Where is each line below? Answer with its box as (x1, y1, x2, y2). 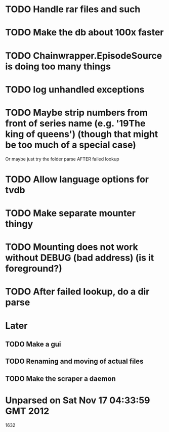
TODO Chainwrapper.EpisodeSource (5, 50, 162, 61)
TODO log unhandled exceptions (5, 83, 145, 95)
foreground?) (5, 263, 62, 274)
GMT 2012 (5, 405, 50, 417)
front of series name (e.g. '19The (5, 117, 146, 129)
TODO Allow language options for (5, 174, 149, 185)
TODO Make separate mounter (5, 207, 136, 219)
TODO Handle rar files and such (5, 4, 141, 15)
